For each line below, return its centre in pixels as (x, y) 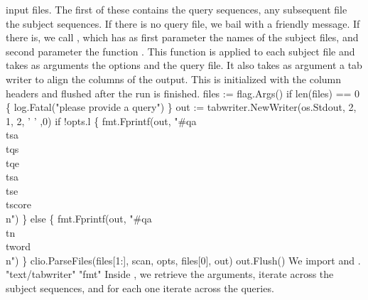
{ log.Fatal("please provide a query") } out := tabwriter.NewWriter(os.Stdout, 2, (181, 107)
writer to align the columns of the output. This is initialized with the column (174, 79)
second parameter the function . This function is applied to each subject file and (180, 51)
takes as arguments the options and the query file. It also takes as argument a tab (184, 65)
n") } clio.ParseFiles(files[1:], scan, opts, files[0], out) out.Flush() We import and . (183, 260)
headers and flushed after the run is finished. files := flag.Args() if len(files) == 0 (183, 93)
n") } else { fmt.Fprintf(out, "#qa (79, 218)
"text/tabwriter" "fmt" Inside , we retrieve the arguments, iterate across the (170, 274)
